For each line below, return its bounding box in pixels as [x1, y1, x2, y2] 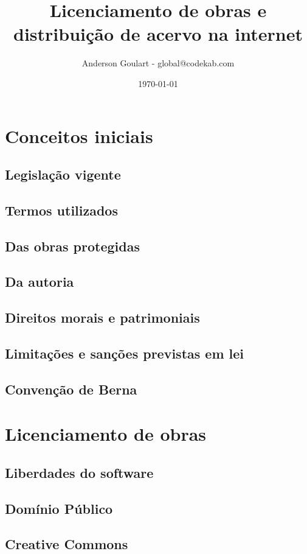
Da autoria [5, 272, 74, 291]
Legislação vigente [5, 165, 121, 184]
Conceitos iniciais [5, 123, 153, 148]
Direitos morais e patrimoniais [5, 308, 200, 327]
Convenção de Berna [5, 379, 137, 398]
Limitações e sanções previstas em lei [5, 343, 244, 362]
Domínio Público [5, 499, 113, 517]
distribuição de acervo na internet [13, 21, 303, 46]
